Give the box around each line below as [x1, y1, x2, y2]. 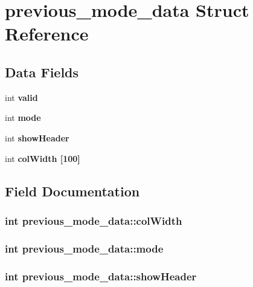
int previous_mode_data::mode [5, 240, 164, 256]
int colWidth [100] [5, 152, 80, 164]
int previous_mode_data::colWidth [5, 213, 182, 228]
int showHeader [5, 131, 69, 144]
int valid [5, 91, 38, 103]
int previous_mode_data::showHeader [5, 268, 197, 283]
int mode [5, 111, 41, 124]
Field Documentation [5, 181, 140, 200]
